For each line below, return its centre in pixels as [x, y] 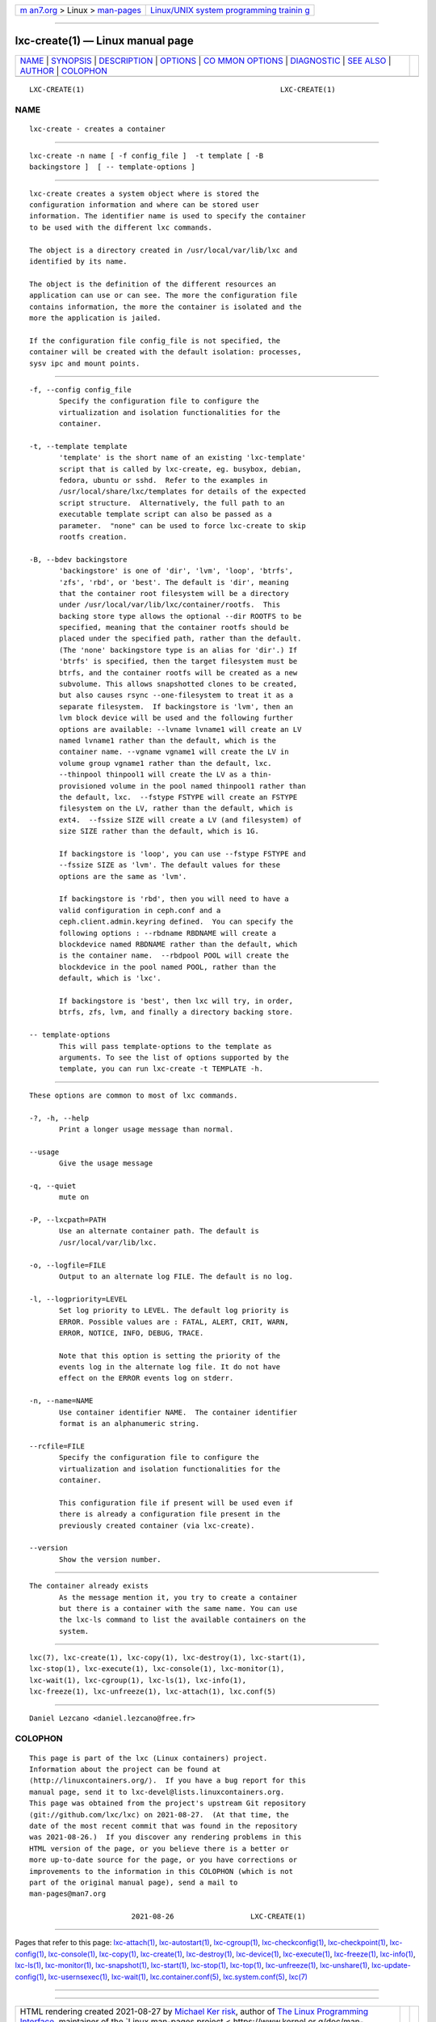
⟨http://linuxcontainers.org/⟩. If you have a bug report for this [168, 1781]
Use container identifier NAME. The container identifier [178, 1412]
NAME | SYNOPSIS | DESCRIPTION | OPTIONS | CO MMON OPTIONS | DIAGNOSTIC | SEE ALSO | [205, 61]
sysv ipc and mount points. [85, 363]
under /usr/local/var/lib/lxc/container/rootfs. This [170, 605]
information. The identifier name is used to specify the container [168, 216]
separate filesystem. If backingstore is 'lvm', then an [176, 706]
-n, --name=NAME [61, 1401]
